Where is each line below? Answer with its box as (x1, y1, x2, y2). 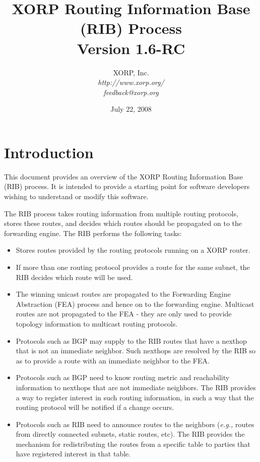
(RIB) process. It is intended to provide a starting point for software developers (4, 181, 250, 192)
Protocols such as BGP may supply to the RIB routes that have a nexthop (16, 335, 247, 346)
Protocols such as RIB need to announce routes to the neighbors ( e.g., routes (16, 419, 254, 429)
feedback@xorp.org (103, 86, 159, 97)
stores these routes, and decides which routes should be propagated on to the (4, 218, 242, 228)
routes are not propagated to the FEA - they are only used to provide (16, 308, 232, 319)
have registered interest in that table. (16, 448, 131, 459)
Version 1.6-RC (77, 37, 185, 58)
